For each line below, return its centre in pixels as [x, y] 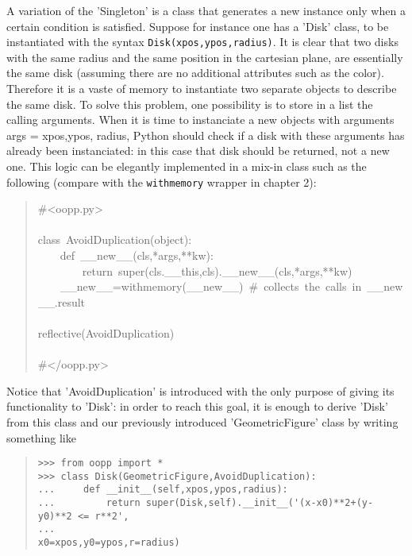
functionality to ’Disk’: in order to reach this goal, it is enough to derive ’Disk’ [197, 406]
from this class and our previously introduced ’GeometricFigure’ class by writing [202, 421]
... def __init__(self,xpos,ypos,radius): [163, 490]
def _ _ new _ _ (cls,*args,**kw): [137, 255]
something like [41, 437]
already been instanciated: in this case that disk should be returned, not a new [198, 151]
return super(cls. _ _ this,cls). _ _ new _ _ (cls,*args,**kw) [217, 270]
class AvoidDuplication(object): [115, 239]
